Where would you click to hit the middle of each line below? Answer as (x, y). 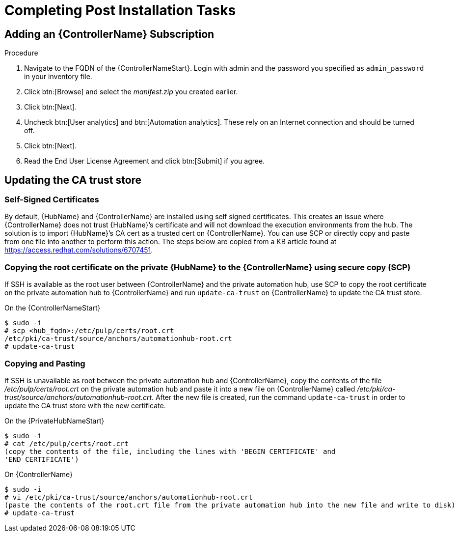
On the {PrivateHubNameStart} (54, 421)
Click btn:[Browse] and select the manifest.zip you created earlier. (131, 92)
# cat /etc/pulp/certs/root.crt (67, 443)
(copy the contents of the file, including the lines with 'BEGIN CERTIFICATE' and (170, 451)
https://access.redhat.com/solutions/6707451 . (79, 250)
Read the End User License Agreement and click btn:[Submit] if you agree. (145, 161)
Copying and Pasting (45, 363)
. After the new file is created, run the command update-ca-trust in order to (279, 397)
